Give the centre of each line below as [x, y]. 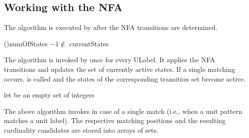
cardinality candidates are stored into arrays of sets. [81, 130]
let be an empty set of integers [49, 95]
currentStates [89, 43]
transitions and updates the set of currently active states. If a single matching [120, 69]
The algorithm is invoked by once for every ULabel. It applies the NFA [110, 60]
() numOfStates [26, 43]
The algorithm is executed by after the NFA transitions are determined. [111, 27]
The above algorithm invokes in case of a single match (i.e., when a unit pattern [123, 111]
